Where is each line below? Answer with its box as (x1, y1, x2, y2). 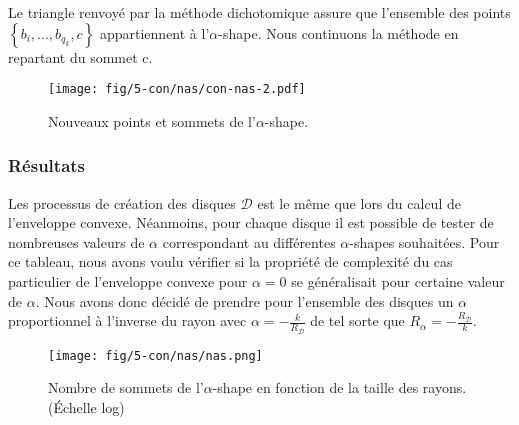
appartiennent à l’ (99, 22, 210, 43)
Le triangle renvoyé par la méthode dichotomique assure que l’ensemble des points (8, 2, 511, 22)
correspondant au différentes (162, 231, 336, 252)
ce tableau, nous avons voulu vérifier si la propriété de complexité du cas (8, 251, 453, 272)
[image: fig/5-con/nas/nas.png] (48, 348, 263, 363)
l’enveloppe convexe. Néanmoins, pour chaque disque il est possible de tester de (8, 212, 494, 233)
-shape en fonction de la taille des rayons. (212, 377, 467, 398)
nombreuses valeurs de (8, 231, 145, 252)
